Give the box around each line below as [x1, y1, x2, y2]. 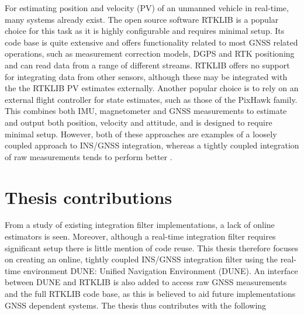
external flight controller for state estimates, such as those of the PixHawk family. [5, 93, 298, 105]
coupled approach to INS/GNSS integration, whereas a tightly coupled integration [5, 139, 299, 151]
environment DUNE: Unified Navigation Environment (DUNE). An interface [23, 264, 298, 276]
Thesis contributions [5, 185, 172, 209]
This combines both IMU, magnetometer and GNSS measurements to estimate [5, 105, 287, 117]
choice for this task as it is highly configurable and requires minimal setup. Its [5, 25, 285, 37]
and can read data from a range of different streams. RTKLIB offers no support [5, 58, 290, 71]
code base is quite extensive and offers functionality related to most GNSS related [5, 36, 298, 48]
